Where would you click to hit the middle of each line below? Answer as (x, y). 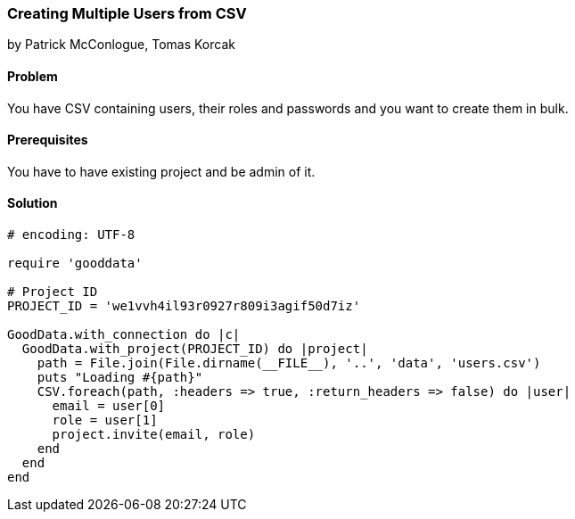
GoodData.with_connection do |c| (124, 335)
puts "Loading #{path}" (120, 378)
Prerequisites (48, 140)
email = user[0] (109, 406)
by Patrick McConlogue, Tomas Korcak (121, 45)
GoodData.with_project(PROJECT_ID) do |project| (195, 349)
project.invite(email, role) (154, 435)
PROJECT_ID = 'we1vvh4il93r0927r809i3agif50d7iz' (184, 306)
